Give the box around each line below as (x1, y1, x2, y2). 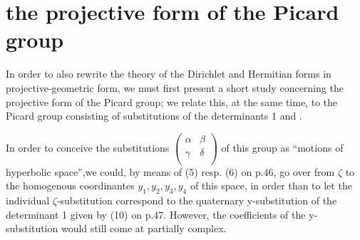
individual (6, 193, 50, 208)
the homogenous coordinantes (6, 178, 135, 193)
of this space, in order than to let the (190, 178, 352, 193)
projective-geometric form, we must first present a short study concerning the (6, 80, 344, 95)
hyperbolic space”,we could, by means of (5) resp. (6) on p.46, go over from (6, 164, 335, 179)
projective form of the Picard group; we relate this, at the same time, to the (6, 94, 338, 109)
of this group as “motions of (221, 140, 344, 155)
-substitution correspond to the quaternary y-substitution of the (56, 193, 337, 208)
